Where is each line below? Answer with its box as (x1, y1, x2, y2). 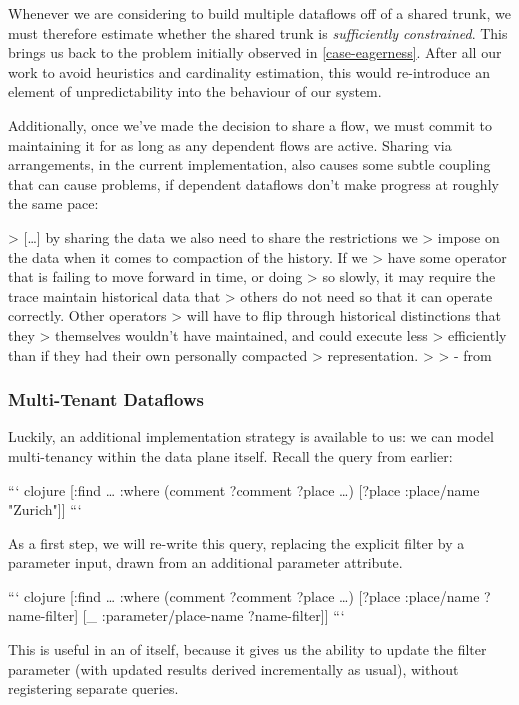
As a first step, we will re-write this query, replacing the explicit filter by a (8, 532, 465, 553)
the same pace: (8, 193, 99, 214)
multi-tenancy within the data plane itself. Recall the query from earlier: (8, 445, 453, 466)
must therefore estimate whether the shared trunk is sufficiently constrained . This (8, 22, 508, 43)
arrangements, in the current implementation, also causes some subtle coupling (8, 154, 491, 175)
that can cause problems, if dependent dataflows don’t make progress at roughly (8, 173, 499, 194)
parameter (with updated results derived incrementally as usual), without (8, 658, 459, 679)
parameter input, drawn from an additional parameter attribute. (8, 552, 403, 573)
